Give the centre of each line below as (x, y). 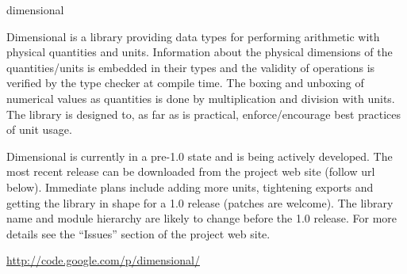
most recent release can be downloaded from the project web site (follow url (191, 171)
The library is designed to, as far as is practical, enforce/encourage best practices (203, 114)
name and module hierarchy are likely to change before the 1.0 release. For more (202, 218)
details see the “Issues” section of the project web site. (138, 233)
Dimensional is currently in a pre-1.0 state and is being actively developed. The (200, 156)
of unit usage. (39, 129)
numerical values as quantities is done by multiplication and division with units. (201, 98)
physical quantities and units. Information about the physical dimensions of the (200, 52)
